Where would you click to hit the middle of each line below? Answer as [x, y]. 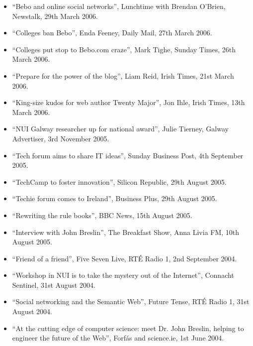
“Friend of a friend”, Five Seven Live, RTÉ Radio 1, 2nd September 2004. [125, 258]
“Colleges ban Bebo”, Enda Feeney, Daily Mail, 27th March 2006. [112, 33]
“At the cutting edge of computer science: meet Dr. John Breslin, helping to [128, 328]
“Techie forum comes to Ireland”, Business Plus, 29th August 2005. [115, 198]
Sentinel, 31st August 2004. [54, 285]
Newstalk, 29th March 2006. [55, 16]
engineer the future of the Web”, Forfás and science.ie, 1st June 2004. [118, 338]
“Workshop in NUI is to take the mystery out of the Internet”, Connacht [123, 275]
